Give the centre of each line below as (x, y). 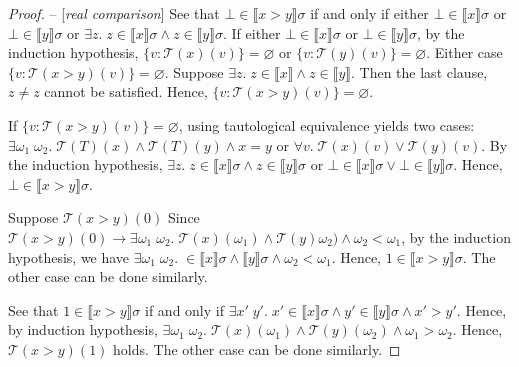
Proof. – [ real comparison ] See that (114, 13)
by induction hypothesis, (83, 329)
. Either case (464, 52)
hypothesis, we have (69, 256)
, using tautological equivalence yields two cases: (326, 124)
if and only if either (369, 13)
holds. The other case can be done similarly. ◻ (257, 348)
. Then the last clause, (419, 71)
